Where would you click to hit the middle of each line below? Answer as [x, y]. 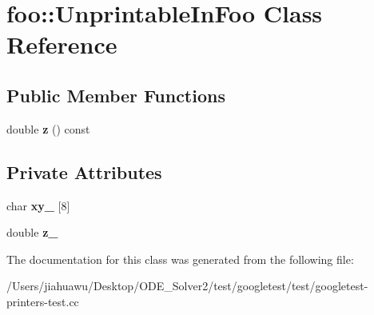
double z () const [48, 128]
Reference [62, 44]
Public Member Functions [116, 95]
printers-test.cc [43, 301]
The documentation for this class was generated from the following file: [180, 259]
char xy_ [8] [38, 205]
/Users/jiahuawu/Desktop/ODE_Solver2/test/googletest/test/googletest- [187, 286]
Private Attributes [84, 171]
